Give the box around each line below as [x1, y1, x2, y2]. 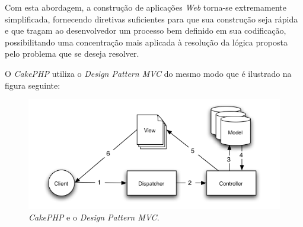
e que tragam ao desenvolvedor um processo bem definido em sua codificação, [5, 24, 286, 37]
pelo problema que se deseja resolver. [5, 47, 139, 60]
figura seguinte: [5, 79, 60, 91]
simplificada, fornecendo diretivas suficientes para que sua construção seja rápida [5, 12, 298, 25]
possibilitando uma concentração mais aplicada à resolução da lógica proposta [5, 35, 288, 48]
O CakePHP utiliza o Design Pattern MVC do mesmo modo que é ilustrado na [5, 67, 292, 79]
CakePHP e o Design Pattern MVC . [28, 211, 160, 223]
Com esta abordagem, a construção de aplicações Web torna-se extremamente [5, 1, 286, 13]
